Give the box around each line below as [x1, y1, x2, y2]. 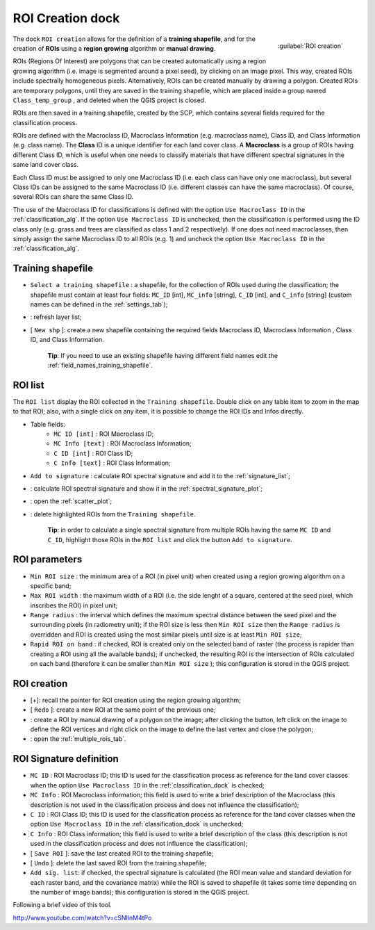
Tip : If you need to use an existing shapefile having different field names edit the [47, 351, 278, 359]
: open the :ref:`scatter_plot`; [30, 497, 112, 505]
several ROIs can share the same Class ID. [12, 193, 134, 201]
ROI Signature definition [12, 753, 119, 765]
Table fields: [30, 420, 66, 428]
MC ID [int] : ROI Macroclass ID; [53, 430, 154, 438]
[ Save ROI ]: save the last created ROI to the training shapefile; [30, 849, 214, 858]
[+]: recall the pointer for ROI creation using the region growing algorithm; [30, 696, 241, 704]
